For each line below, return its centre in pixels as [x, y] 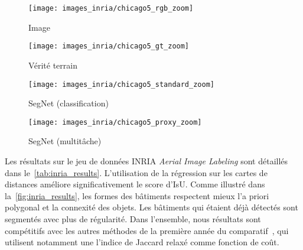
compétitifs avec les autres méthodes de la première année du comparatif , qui [147, 230]
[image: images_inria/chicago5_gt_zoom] [109, 46]
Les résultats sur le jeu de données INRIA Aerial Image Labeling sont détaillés [146, 161]
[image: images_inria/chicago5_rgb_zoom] [111, 8]
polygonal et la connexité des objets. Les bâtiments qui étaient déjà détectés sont [151, 207]
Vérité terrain [53, 65]
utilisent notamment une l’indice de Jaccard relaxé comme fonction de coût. [142, 242]
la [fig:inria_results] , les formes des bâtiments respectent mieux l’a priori [137, 195]
